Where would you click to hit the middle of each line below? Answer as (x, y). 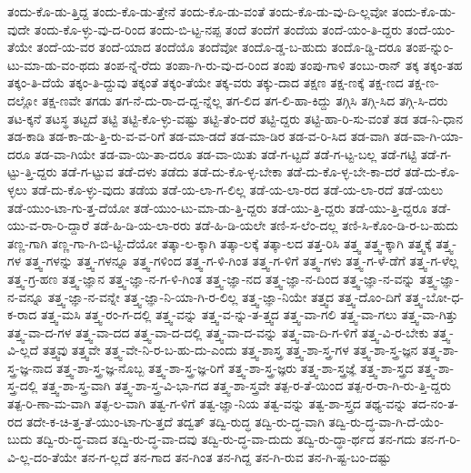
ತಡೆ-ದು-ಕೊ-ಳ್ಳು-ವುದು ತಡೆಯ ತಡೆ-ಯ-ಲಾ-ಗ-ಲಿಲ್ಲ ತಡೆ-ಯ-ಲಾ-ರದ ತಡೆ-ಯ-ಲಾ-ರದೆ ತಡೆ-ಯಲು (237, 189)
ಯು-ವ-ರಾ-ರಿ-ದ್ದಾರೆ (49, 225)
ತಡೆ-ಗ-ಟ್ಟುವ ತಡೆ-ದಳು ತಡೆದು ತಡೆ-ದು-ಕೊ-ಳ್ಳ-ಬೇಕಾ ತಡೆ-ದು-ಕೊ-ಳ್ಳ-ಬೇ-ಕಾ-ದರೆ (231, 171)
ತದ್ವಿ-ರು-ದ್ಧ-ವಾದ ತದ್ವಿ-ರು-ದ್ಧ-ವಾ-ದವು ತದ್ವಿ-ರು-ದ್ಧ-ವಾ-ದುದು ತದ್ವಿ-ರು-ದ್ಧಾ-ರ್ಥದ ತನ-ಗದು (226, 439)
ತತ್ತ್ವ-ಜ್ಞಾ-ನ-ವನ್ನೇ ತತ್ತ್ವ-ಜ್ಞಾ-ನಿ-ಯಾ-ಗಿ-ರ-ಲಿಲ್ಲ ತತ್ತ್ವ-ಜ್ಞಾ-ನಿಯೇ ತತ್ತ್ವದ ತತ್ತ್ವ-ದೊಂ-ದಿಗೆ (225, 296)
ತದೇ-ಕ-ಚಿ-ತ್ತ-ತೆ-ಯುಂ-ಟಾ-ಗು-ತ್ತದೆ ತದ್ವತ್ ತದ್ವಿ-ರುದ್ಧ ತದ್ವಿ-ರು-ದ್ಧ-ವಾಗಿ (175, 421)
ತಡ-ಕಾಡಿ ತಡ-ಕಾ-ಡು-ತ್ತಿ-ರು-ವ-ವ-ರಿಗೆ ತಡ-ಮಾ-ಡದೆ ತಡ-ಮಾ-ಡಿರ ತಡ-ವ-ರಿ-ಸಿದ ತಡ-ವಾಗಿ (199, 136)
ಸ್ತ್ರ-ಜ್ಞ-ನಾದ (30, 367)
